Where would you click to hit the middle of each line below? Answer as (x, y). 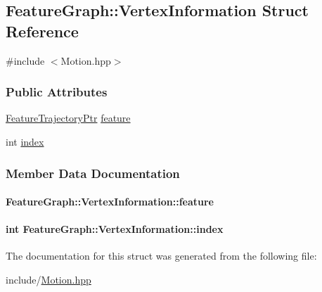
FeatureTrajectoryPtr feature (68, 118)
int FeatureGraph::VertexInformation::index (115, 229)
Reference (42, 31)
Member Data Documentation (93, 173)
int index (25, 141)
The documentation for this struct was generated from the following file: (161, 256)
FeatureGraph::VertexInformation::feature (110, 202)
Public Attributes (57, 92)
